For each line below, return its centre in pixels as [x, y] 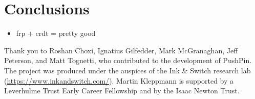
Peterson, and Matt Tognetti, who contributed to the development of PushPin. [128, 60]
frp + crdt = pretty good [56, 33]
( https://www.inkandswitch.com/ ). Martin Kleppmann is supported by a [119, 80]
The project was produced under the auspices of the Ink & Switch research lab [128, 70]
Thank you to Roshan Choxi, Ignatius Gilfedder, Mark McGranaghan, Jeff [121, 50]
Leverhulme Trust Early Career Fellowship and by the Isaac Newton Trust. [122, 91]
